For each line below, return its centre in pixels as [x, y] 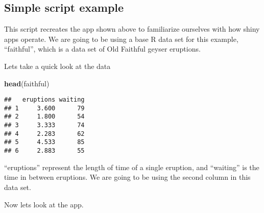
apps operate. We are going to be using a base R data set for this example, [121, 39]
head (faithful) [27, 83]
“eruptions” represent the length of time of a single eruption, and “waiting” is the [132, 167]
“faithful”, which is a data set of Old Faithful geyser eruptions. [102, 49]
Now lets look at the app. [44, 204]
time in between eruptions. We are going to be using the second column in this [127, 177]
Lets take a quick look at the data [57, 66]
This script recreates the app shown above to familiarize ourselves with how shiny [132, 29]
